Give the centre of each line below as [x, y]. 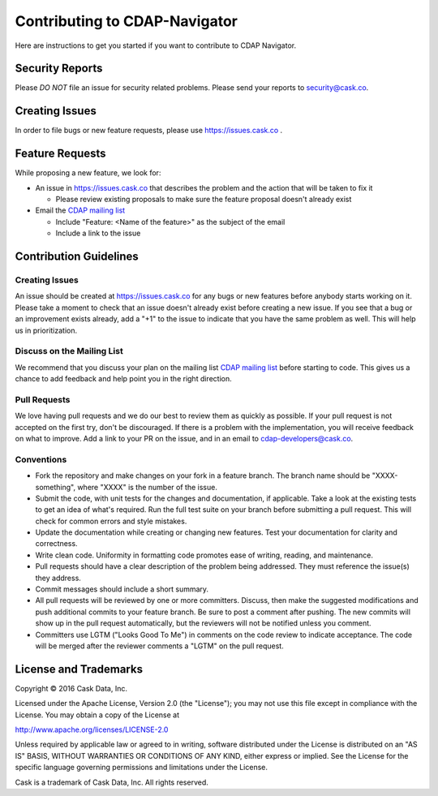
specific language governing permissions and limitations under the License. [141, 768]
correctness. [56, 544]
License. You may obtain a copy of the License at [97, 715]
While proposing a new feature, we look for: [88, 173]
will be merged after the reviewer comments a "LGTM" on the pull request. [159, 646]
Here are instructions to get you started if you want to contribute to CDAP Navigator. [155, 45]
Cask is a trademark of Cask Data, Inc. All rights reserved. [112, 782]
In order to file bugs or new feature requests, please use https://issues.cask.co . [149, 131]
